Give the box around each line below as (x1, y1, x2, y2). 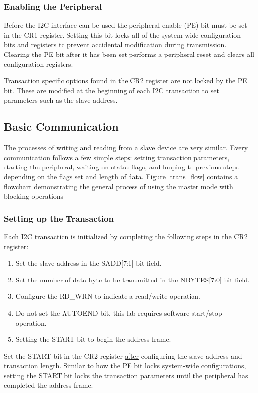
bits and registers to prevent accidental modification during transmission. (4, 39, 227, 50)
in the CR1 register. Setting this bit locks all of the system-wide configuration (4, 29, 241, 40)
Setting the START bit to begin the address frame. (15, 334, 171, 344)
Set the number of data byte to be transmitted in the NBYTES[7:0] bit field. (15, 274, 250, 284)
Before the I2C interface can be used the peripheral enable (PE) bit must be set (4, 20, 247, 30)
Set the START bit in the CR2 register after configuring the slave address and (4, 350, 242, 361)
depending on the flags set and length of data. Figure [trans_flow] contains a (4, 171, 238, 181)
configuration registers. (4, 58, 73, 69)
